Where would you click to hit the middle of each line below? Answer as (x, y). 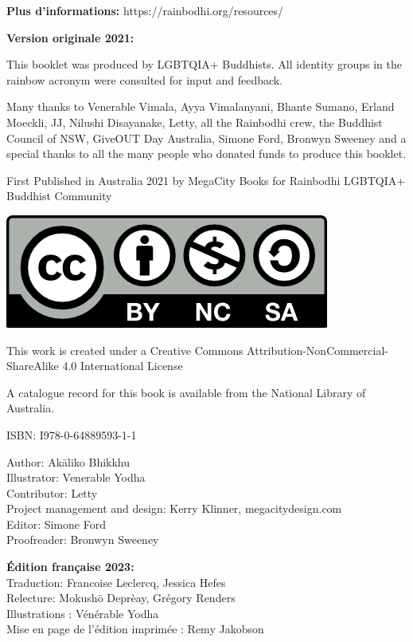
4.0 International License (123, 366)
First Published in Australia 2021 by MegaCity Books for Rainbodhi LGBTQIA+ (206, 180)
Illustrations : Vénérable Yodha (83, 613)
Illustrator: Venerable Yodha (76, 477)
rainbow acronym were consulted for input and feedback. (145, 79)
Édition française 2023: (70, 567)
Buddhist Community (59, 196)
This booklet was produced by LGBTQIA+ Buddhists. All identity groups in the (205, 64)
